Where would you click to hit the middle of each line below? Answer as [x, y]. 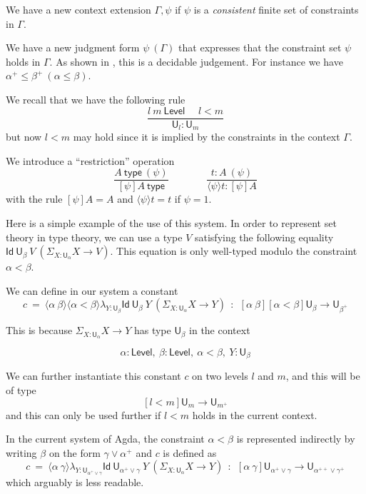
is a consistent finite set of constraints [276, 9]
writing [21, 452]
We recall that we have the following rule [96, 99]
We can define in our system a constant [92, 290]
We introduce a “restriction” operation [90, 160]
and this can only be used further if [83, 414]
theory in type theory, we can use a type [94, 237]
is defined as [190, 452]
